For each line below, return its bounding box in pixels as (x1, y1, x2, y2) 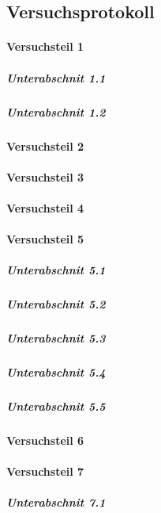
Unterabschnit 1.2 (6, 103, 106, 120)
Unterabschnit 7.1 (6, 494, 106, 511)
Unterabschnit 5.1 (6, 262, 106, 278)
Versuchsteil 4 (6, 199, 84, 216)
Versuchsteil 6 (6, 432, 84, 449)
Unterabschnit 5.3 (6, 330, 106, 346)
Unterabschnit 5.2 (6, 296, 106, 312)
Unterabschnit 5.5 (6, 398, 106, 415)
